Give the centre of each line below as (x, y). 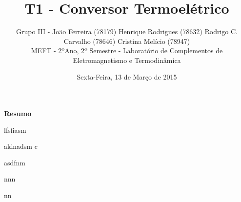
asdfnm (15, 162)
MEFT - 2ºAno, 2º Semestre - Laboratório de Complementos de (127, 50)
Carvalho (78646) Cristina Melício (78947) (127, 41)
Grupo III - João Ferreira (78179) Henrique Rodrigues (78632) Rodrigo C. (127, 31)
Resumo (18, 113)
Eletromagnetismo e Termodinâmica (127, 60)
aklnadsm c (21, 146)
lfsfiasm (15, 130)
